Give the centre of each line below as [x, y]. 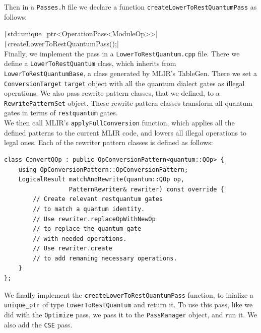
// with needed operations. [80, 239]
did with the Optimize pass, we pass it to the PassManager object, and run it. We [131, 314]
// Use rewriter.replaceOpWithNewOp [94, 219]
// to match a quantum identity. [89, 209]
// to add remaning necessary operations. [105, 258]
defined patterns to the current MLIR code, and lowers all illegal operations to [125, 132]
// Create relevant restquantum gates [98, 199]
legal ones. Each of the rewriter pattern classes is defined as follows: [109, 142]
